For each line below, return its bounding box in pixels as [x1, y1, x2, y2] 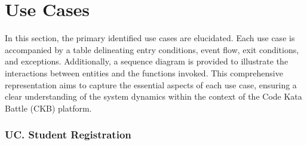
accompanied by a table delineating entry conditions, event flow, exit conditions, [5, 43, 299, 55]
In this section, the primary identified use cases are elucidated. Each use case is [5, 32, 295, 44]
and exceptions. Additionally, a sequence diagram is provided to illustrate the [5, 55, 288, 67]
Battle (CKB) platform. [5, 101, 92, 114]
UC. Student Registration [5, 127, 131, 142]
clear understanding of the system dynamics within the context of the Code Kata [5, 90, 302, 103]
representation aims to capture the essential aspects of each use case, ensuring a [5, 78, 297, 91]
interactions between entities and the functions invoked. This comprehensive [5, 66, 283, 79]
